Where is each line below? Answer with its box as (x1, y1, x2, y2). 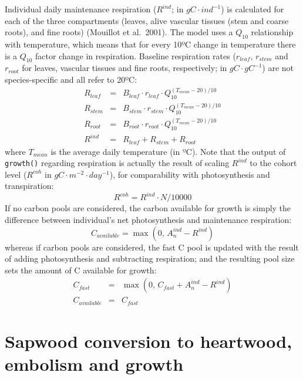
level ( (5, 168, 27, 180)
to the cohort (250, 157, 297, 169)
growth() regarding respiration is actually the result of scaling (5, 157, 230, 169)
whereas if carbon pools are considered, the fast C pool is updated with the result (5, 241, 299, 253)
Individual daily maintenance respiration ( (5, 3, 157, 15)
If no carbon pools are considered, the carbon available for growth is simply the (5, 202, 291, 214)
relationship (251, 26, 294, 38)
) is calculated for (221, 3, 284, 15)
